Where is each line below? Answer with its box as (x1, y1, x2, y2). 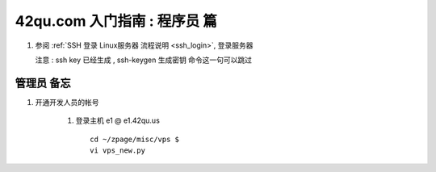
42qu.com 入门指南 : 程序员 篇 (15, 12, 218, 30)
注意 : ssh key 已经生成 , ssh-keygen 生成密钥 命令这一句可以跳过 (35, 55, 253, 65)
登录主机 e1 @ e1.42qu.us (75, 115, 161, 125)
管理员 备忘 (15, 76, 71, 90)
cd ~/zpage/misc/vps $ (90, 134, 180, 144)
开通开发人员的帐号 (35, 97, 99, 107)
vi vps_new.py (90, 146, 145, 155)
